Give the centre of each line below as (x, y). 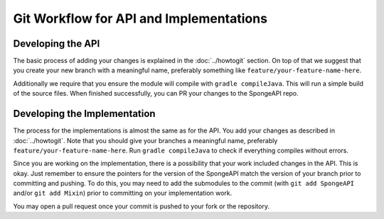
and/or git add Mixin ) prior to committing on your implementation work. (123, 193)
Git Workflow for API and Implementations (140, 18)
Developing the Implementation (84, 114)
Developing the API (57, 44)
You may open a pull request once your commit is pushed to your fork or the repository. (142, 206)
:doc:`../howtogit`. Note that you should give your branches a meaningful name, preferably (145, 140)
